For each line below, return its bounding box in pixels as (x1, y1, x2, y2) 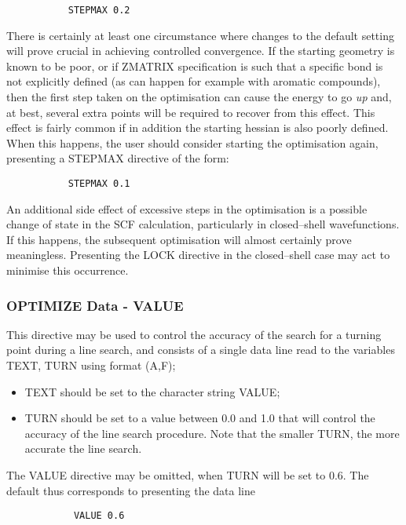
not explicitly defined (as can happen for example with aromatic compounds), (6, 73, 381, 89)
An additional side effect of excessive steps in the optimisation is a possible (6, 200, 368, 217)
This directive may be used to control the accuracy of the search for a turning (6, 326, 382, 342)
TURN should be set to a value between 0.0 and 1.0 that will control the (24, 410, 375, 426)
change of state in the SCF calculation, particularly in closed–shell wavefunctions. (6, 216, 400, 232)
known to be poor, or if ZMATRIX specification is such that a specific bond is (6, 57, 383, 74)
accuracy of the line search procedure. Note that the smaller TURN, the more (24, 425, 400, 441)
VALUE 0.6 (73, 510, 125, 522)
